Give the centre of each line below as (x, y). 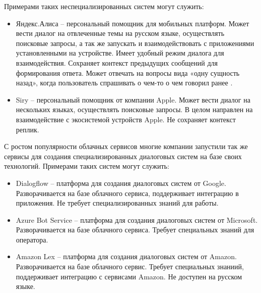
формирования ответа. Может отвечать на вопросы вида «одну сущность (128, 72)
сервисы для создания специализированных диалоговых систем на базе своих (123, 156)
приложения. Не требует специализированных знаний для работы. (117, 203)
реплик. (27, 129)
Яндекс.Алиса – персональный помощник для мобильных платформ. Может (133, 23)
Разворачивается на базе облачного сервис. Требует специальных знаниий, (130, 266)
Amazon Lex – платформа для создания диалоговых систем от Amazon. (126, 256)
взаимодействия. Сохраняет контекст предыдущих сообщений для (117, 62)
